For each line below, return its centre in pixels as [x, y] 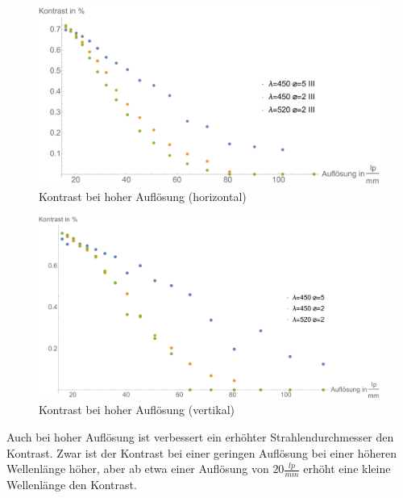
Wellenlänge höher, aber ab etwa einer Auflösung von [138, 469]
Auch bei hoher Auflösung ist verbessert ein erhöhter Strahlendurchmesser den [200, 436]
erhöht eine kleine [347, 469]
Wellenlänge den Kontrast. [72, 484]
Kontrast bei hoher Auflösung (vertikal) [137, 410]
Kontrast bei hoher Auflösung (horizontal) [143, 196]
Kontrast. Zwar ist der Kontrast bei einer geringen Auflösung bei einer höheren [202, 452]
